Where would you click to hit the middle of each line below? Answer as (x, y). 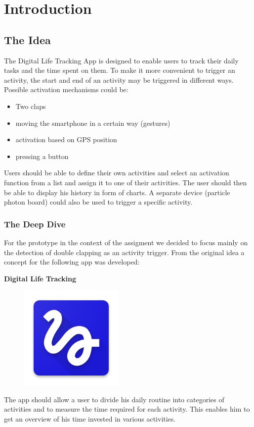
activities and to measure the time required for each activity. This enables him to (127, 409)
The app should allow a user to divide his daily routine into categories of (114, 399)
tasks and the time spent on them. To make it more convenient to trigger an (120, 70)
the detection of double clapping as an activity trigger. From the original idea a (124, 252)
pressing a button (42, 156)
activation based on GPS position (66, 139)
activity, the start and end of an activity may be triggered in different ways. (119, 80)
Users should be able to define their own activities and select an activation (117, 173)
